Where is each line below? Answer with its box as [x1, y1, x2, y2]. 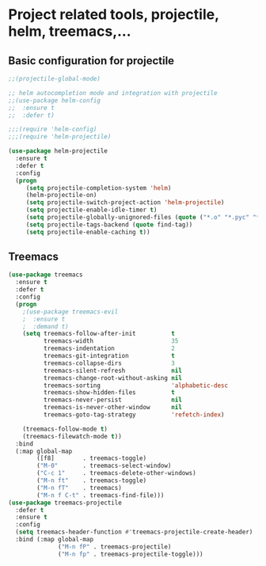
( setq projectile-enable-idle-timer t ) [25, 206, 158, 215]
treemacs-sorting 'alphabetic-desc [43, 382, 228, 389]
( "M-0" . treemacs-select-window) [36, 462, 172, 470]
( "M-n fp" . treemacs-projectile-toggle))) [58, 550, 203, 558]
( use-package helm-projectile [8, 147, 108, 155]
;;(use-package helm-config [8, 97, 101, 104]
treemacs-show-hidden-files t [43, 389, 176, 397]
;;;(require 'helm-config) [8, 125, 97, 134]
